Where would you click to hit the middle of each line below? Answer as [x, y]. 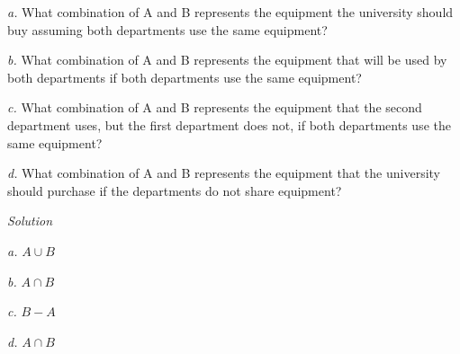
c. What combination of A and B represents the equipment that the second [215, 107]
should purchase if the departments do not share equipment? [175, 190]
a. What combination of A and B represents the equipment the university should [230, 12]
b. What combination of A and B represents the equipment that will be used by [227, 60]
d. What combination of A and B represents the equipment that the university [224, 173]
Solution [30, 221]
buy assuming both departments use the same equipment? [167, 29]
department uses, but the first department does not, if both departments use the [229, 124]
